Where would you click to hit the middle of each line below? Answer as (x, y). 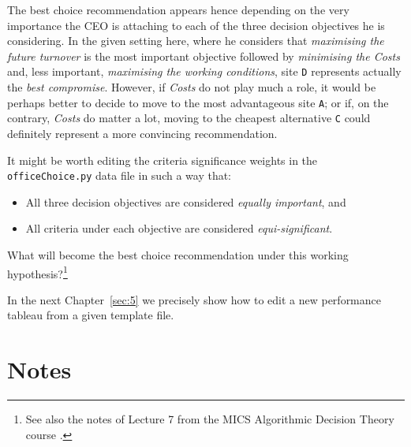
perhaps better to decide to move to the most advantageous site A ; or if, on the (198, 102)
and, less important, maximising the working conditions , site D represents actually (204, 71)
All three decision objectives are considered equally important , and (186, 201)
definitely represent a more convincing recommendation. (142, 133)
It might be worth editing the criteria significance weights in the (163, 160)
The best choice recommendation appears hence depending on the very (178, 9)
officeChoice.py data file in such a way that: (120, 175)
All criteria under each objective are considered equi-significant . (179, 228)
